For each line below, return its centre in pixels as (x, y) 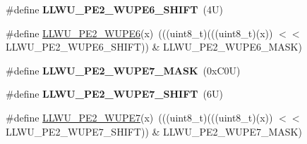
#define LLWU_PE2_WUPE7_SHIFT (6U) (114, 94)
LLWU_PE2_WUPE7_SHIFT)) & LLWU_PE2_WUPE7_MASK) (154, 131)
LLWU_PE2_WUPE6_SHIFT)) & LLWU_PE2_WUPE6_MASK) (154, 47)
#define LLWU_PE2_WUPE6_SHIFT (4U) (114, 9)
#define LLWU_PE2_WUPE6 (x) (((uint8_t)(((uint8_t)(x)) (139, 33)
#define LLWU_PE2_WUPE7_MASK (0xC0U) (123, 70)
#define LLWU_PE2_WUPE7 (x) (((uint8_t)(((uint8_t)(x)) (139, 117)
